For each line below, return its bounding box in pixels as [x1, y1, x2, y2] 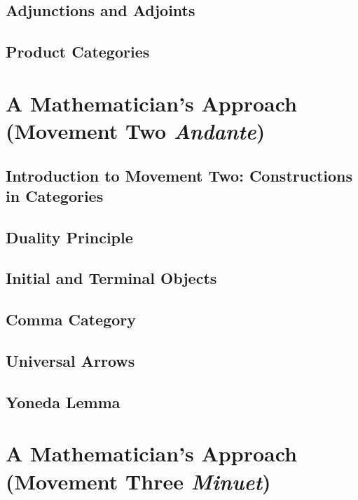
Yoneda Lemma [6, 391, 121, 412]
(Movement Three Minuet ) [6, 466, 271, 496]
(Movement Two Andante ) [6, 116, 266, 145]
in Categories [6, 184, 104, 206]
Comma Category [6, 309, 137, 330]
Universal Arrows [6, 350, 135, 372]
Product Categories [6, 41, 150, 62]
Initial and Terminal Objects [6, 267, 217, 289]
